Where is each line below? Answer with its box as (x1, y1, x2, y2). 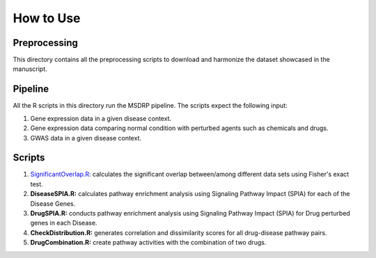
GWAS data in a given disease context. (30, 134, 142, 142)
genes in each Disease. (30, 219, 97, 227)
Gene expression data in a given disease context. (30, 114, 172, 122)
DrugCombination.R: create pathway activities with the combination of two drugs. (30, 239, 267, 247)
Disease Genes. (30, 199, 76, 208)
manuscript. (13, 65, 48, 73)
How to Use (13, 10, 81, 26)
